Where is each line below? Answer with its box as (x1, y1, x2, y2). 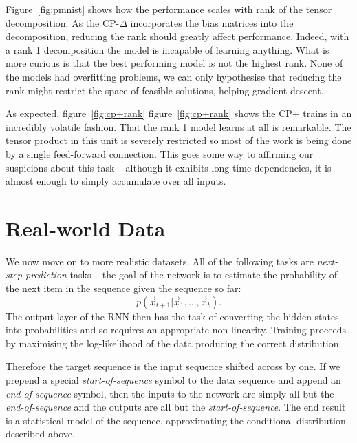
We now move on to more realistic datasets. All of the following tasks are (6, 254, 314, 268)
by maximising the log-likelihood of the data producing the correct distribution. (6, 336, 342, 350)
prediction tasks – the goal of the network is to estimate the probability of (25, 267, 338, 282)
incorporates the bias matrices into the (130, 15, 294, 30)
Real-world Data (6, 214, 166, 242)
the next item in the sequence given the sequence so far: (6, 281, 241, 296)
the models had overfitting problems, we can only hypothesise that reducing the (6, 69, 342, 83)
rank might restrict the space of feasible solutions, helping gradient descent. (6, 83, 324, 97)
